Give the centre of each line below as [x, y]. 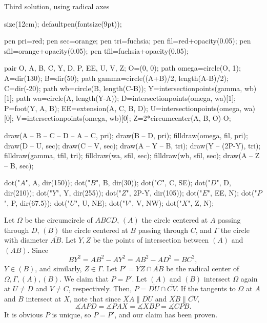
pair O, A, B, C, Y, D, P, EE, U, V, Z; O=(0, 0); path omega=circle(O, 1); [122, 68]
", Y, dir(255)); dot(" [89, 192]
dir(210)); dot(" [28, 192]
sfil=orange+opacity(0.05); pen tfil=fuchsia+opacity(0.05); [96, 50]
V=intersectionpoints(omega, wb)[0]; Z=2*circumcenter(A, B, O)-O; [124, 118]
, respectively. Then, [100, 288]
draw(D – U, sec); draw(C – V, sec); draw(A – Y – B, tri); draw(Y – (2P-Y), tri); [132, 145]
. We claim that [84, 278]
